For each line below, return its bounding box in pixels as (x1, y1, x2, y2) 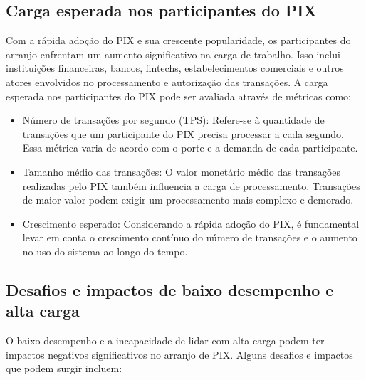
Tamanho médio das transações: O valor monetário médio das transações (22, 164, 341, 179)
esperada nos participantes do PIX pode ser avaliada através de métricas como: (6, 88, 351, 103)
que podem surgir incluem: (6, 361, 122, 376)
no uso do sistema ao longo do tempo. (22, 243, 188, 258)
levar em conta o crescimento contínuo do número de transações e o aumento (22, 230, 357, 245)
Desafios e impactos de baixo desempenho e (6, 278, 334, 300)
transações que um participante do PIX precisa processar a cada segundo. (22, 126, 344, 141)
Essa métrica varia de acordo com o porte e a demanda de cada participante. (22, 140, 358, 155)
